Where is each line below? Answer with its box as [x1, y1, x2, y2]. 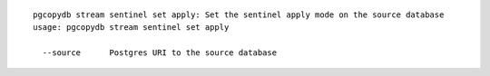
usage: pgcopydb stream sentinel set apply [33, 23, 230, 33]
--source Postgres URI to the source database [42, 48, 277, 58]
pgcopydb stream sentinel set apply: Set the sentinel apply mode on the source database [33, 10, 445, 20]
